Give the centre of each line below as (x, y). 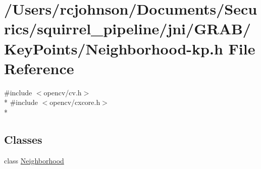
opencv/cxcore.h (75, 102)
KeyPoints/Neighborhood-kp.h (114, 48)
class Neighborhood (34, 160)
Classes (23, 139)
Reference (39, 68)
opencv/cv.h (63, 92)
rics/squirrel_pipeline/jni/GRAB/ (127, 29)
